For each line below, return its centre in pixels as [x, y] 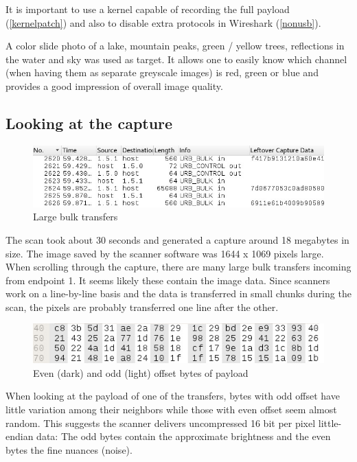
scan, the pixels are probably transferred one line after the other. [142, 307]
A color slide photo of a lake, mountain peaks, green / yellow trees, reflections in [175, 46]
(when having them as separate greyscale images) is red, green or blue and [162, 72]
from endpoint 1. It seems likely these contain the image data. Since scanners [168, 280]
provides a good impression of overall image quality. [114, 85]
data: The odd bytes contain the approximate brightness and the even [184, 436]
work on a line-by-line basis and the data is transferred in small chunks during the [178, 293]
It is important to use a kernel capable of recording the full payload [148, 9]
